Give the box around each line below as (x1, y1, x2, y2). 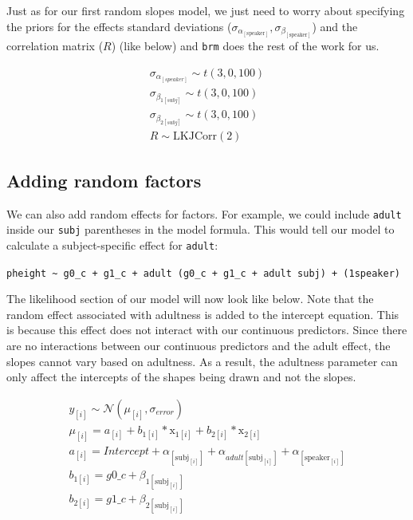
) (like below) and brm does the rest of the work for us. (111, 37, 380, 54)
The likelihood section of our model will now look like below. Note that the (6, 290, 374, 307)
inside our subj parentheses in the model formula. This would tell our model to (6, 221, 395, 238)
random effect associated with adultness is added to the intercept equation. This (6, 305, 399, 322)
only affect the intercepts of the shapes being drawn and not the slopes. (6, 368, 356, 385)
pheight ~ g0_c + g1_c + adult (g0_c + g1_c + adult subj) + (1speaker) (6, 267, 400, 279)
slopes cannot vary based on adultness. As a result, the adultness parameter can (6, 353, 398, 369)
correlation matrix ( (6, 37, 104, 54)
